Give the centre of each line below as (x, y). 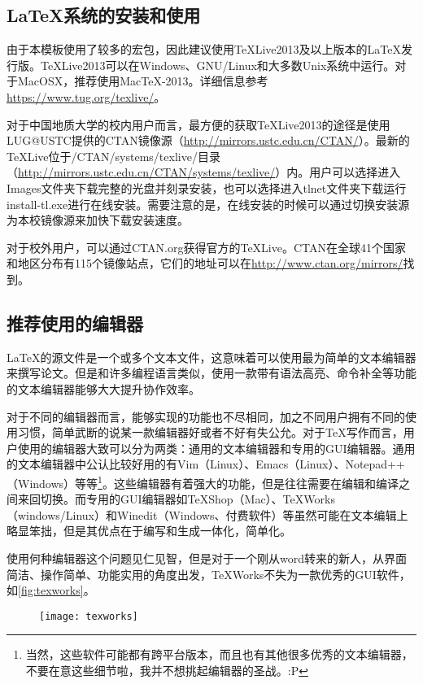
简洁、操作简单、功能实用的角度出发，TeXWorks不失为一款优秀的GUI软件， (209, 574)
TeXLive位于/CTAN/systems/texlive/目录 (113, 156)
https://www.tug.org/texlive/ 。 (86, 96)
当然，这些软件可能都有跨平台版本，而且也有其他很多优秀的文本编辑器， (219, 654)
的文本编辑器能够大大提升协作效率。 (103, 388)
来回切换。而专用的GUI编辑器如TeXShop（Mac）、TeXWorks (176, 499)
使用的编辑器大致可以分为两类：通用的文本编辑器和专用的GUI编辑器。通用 (216, 448)
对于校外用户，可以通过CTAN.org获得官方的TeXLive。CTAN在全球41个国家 (207, 247)
